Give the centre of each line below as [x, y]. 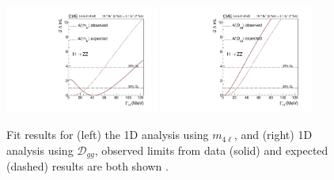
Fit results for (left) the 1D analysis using [108, 135]
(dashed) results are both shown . [87, 166]
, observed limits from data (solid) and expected [211, 150]
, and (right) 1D [273, 135]
